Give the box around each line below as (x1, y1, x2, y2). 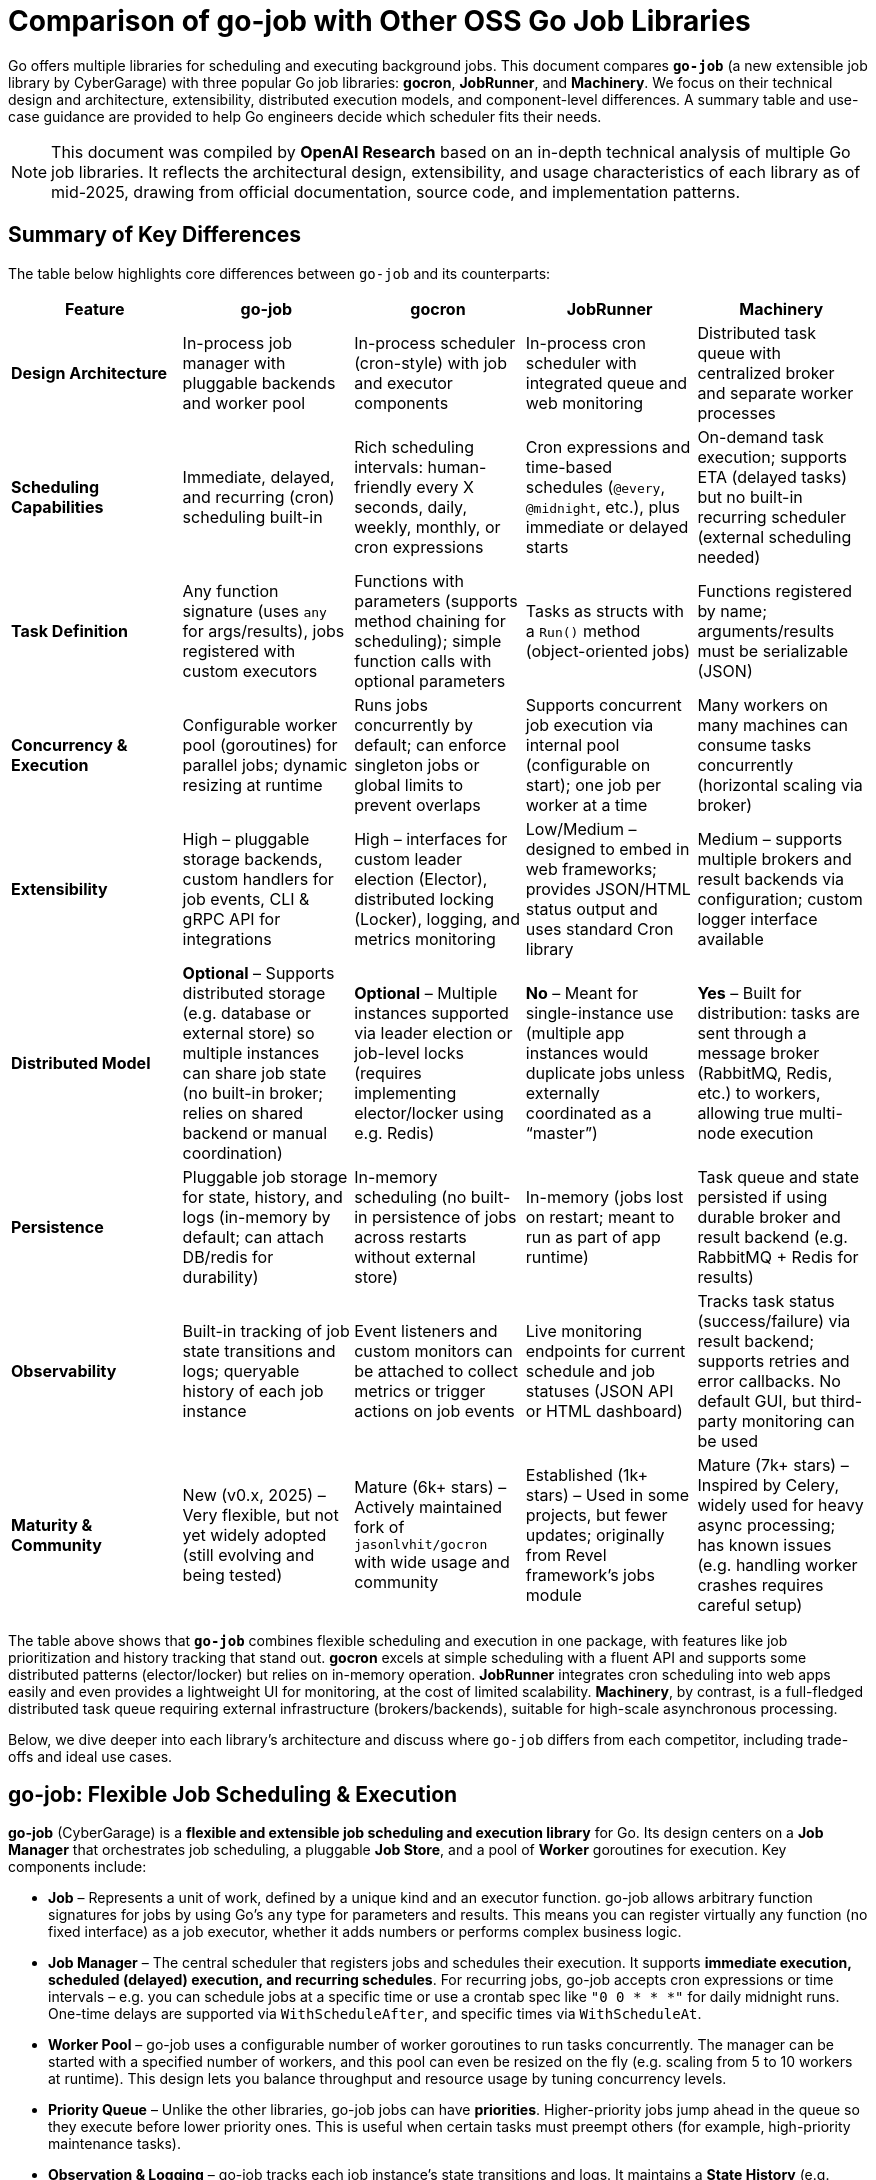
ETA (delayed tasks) (697, 466, 848, 487)
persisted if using (697, 1186, 828, 1207)
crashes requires (697, 1574, 824, 1595)
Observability (11, 1360, 117, 1381)
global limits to (354, 774, 464, 795)
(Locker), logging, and (354, 908, 521, 929)
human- (427, 456, 487, 477)
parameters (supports (354, 590, 518, 611)
